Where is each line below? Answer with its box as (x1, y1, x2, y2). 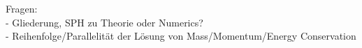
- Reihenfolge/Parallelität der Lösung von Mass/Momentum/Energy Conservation (6, 29, 356, 43)
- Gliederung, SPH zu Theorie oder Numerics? (6, 15, 203, 29)
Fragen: (6, 1, 38, 15)
